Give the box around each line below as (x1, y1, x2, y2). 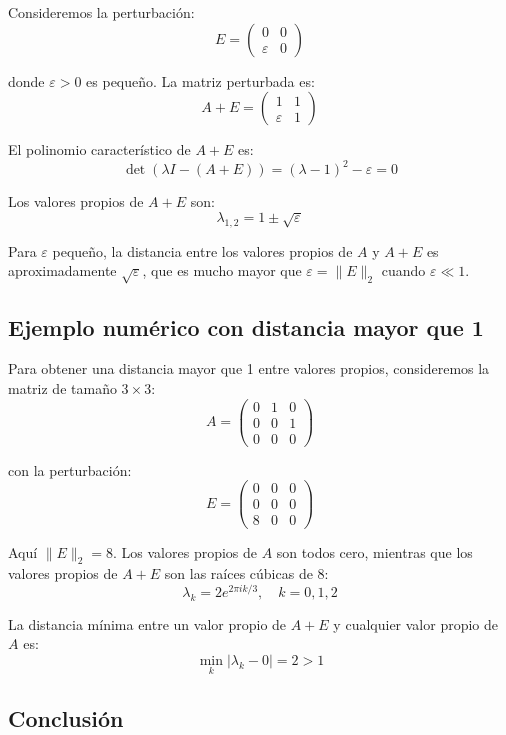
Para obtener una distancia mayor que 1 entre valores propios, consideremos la (8, 358, 490, 379)
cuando (381, 260, 426, 281)
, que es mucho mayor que (142, 260, 302, 281)
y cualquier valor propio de (333, 613, 499, 634)
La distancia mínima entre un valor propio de (8, 613, 287, 634)
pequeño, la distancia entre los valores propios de (52, 240, 353, 261)
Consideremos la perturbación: (8, 2, 195, 22)
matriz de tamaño (8, 378, 117, 399)
